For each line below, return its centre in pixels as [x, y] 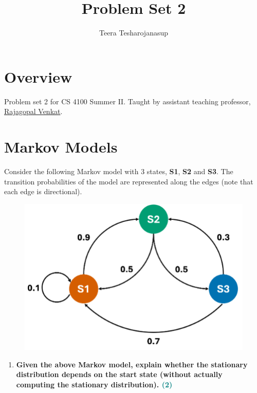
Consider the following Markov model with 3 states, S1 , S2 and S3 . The [119, 171]
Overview [38, 76]
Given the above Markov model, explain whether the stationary [132, 364]
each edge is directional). [43, 191]
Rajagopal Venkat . [33, 111]
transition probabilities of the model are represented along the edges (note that [129, 181]
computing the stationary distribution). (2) [94, 384]
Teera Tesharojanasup [134, 33]
